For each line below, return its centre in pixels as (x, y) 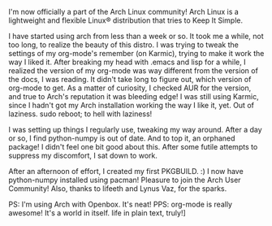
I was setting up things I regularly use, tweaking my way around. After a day (135, 130)
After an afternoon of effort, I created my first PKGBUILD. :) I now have (126, 171)
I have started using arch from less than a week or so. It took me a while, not (136, 36)
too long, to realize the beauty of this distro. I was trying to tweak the (124, 45)
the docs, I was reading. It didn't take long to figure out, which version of (130, 79)
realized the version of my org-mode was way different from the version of (133, 71)
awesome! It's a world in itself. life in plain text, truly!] (97, 213)
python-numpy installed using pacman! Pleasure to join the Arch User (125, 180)
